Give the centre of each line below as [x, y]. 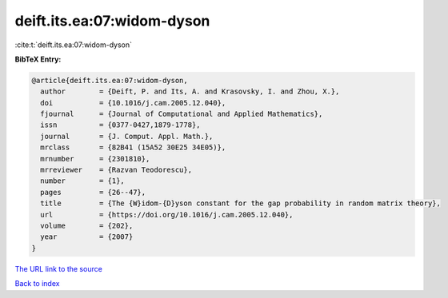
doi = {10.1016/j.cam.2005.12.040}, [133, 103]
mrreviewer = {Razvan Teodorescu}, [116, 170]
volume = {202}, [87, 226]
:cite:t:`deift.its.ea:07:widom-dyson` [73, 45]
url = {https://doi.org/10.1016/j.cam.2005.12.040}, [167, 215]
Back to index [37, 284]
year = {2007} [87, 237]
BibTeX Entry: [38, 59]
